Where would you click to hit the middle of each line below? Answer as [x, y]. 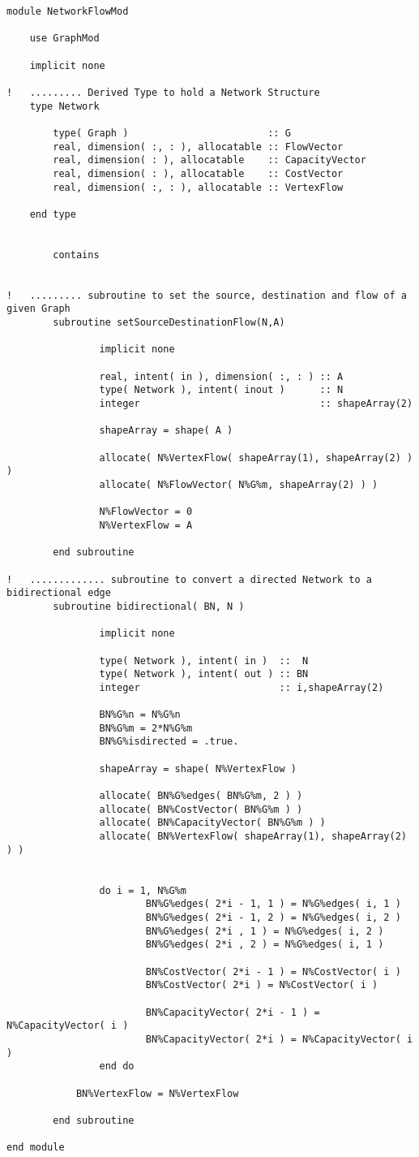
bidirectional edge [59, 593]
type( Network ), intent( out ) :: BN [204, 674]
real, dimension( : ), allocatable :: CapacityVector [209, 160]
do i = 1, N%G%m [143, 890]
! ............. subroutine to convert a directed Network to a [190, 579]
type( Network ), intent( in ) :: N [204, 661]
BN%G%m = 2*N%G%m [146, 728]
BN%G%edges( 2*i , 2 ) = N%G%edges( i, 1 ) [265, 945]
